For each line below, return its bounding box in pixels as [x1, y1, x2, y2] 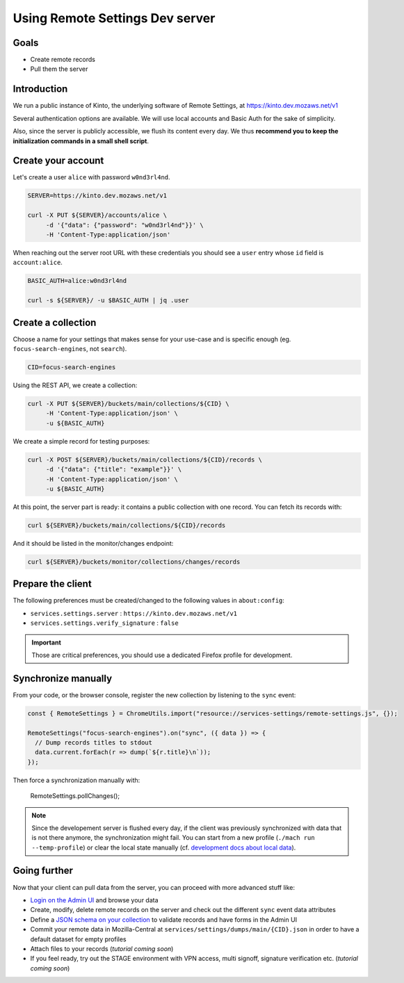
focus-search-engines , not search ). [13, 345, 127, 353]
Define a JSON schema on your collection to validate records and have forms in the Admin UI [30, 915, 298, 924]
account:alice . [13, 258, 63, 267]
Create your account [13, 155, 104, 167]
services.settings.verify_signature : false [30, 619, 179, 627]
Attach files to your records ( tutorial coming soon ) [30, 944, 174, 952]
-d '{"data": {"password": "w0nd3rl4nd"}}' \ [45, 221, 204, 229]
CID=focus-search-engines [27, 364, 116, 371]
